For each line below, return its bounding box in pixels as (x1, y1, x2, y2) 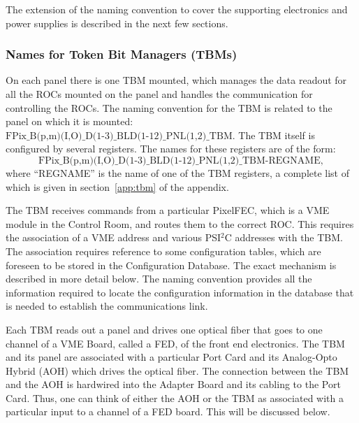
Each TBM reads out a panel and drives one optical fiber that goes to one (6, 322, 323, 336)
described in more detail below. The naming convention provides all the (6, 271, 312, 286)
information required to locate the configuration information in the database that (6, 285, 354, 299)
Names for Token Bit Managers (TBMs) (6, 45, 237, 63)
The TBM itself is (238, 127, 315, 142)
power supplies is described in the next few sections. (6, 15, 228, 30)
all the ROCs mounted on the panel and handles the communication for (6, 87, 313, 101)
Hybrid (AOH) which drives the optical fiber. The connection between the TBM (6, 363, 349, 378)
